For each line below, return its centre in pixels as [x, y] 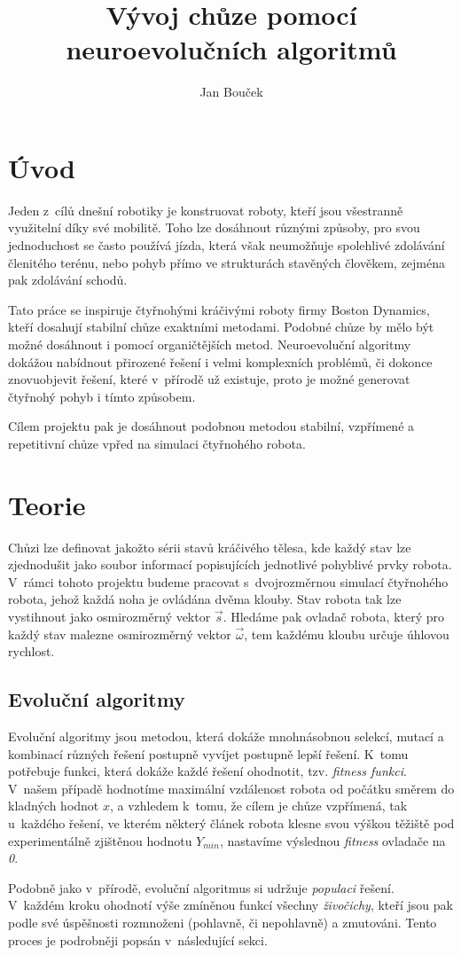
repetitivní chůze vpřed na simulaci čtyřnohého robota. [157, 443]
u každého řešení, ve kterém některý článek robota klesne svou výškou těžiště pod [231, 823]
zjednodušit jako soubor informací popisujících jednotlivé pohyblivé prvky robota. [230, 564]
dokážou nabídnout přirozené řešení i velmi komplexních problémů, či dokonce [220, 361]
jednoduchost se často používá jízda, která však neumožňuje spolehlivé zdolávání [227, 245]
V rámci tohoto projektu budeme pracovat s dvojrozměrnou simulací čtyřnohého [228, 581]
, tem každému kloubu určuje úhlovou [347, 634]
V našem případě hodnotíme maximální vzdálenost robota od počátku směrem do [231, 788]
